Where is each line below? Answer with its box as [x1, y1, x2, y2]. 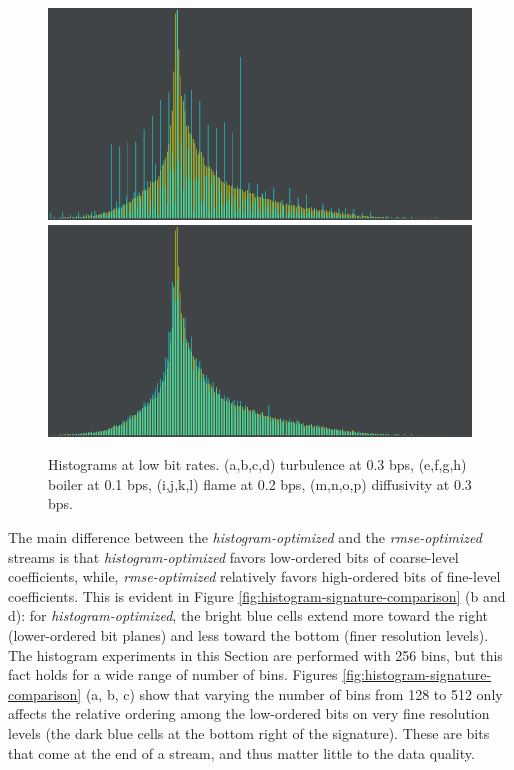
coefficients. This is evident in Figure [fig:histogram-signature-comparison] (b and [8, 585, 506, 606]
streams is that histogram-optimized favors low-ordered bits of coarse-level [8, 546, 459, 567]
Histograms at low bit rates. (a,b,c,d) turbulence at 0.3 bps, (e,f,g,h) [48, 454, 467, 475]
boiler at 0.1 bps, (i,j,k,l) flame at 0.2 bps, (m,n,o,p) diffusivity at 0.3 [48, 473, 472, 494]
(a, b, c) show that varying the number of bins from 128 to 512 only [85, 683, 503, 704]
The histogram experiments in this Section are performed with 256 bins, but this [8, 644, 503, 665]
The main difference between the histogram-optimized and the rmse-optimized [8, 526, 482, 547]
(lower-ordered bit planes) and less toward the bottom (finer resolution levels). [8, 624, 489, 645]
